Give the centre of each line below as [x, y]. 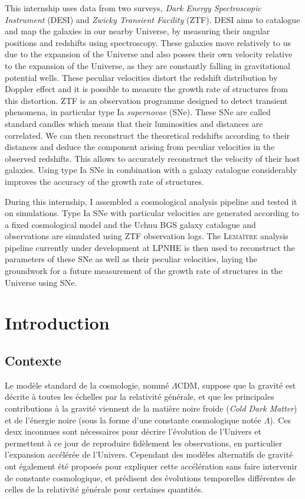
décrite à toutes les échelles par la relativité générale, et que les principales [140, 397]
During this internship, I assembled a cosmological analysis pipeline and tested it [151, 201]
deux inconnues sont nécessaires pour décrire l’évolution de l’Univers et [133, 431]
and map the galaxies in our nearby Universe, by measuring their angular [137, 31]
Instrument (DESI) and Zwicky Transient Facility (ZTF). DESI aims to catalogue [152, 19]
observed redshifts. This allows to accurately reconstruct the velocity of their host [152, 158]
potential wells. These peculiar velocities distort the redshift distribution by [141, 77]
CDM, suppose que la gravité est [237, 385]
